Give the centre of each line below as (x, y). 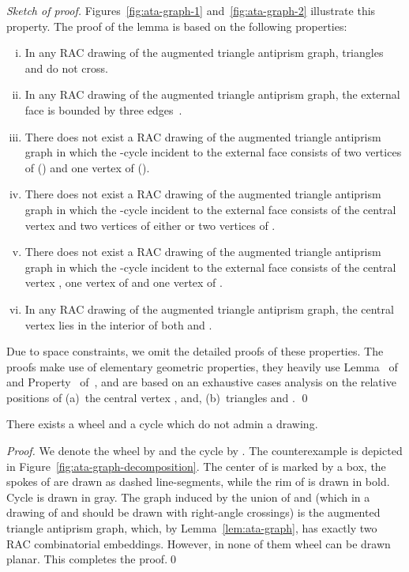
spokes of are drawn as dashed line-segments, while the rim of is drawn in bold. (198, 482)
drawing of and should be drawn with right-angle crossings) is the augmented (193, 512)
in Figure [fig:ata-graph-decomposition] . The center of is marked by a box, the (196, 466)
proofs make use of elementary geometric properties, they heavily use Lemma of (202, 366)
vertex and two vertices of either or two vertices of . (150, 225)
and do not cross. (66, 68)
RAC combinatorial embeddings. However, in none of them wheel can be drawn (199, 543)
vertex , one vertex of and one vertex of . (124, 282)
